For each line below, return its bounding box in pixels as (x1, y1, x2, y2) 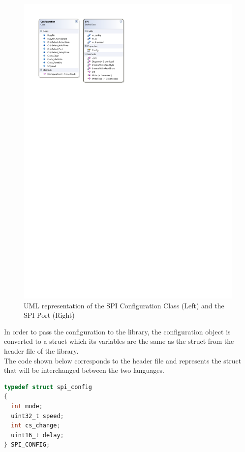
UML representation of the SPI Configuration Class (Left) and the (24, 300, 224, 310)
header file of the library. (4, 346, 79, 356)
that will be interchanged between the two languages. (4, 365, 164, 375)
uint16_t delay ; (11, 431, 64, 439)
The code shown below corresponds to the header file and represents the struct (4, 355, 242, 365)
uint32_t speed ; (11, 412, 64, 420)
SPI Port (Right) (24, 310, 75, 320)
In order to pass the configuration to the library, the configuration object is (4, 326, 231, 336)
